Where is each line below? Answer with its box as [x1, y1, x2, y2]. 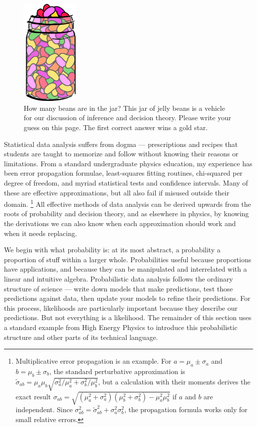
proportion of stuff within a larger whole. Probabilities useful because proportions [4, 254, 252, 264]
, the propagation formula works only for [124, 404, 248, 415]
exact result [15, 391, 51, 401]
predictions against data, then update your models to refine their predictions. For [4, 293, 251, 303]
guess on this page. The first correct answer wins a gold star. [24, 122, 208, 133]
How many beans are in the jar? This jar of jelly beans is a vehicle [24, 102, 225, 113]
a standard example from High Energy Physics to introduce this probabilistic [4, 322, 238, 332]
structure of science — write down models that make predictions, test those [4, 283, 233, 293]
